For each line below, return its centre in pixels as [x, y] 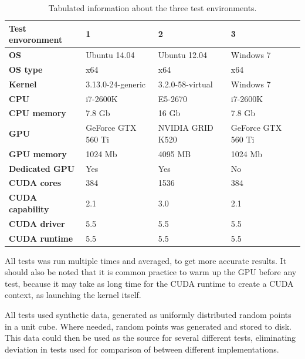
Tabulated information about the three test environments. [152, 8]
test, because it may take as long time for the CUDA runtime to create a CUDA [149, 283]
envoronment [36, 40]
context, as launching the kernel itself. [73, 295]
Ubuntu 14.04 [110, 55]
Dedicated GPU [42, 168]
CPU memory [38, 113]
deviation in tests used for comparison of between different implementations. [142, 349]
